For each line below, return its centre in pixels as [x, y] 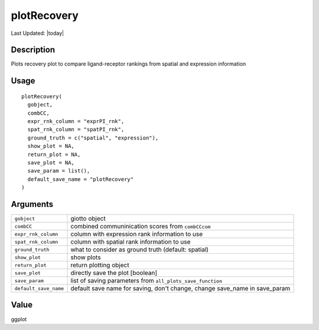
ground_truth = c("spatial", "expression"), [93, 138]
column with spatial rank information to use [131, 242]
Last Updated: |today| [38, 33]
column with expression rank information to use [137, 234]
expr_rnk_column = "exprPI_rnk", [76, 122]
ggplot [19, 319]
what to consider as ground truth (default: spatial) [140, 250]
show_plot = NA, [51, 146]
